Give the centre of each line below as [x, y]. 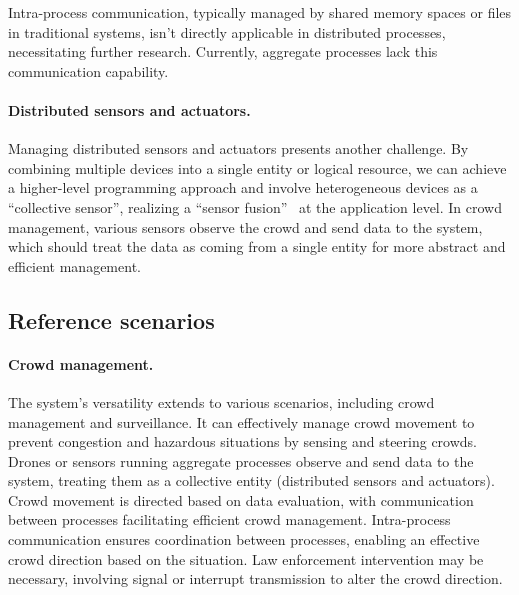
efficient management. [74, 265]
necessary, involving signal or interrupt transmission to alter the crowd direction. [255, 578]
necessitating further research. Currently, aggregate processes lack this [223, 51]
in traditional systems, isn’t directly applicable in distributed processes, [227, 31]
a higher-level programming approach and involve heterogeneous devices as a [243, 187]
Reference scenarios [111, 319]
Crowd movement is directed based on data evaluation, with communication [241, 499]
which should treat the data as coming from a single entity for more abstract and [257, 246]
